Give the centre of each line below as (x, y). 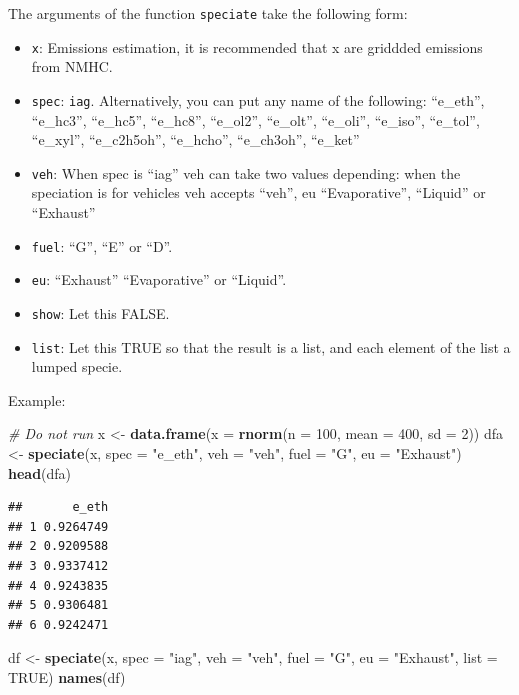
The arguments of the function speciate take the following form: (208, 13)
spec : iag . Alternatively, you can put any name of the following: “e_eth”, (258, 99)
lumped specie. (77, 366)
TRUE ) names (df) (67, 676)
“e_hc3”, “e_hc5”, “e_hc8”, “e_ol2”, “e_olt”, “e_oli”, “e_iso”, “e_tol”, (255, 119)
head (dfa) (40, 472)
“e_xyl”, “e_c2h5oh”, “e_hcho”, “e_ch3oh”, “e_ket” (195, 139)
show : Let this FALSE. (100, 312)
